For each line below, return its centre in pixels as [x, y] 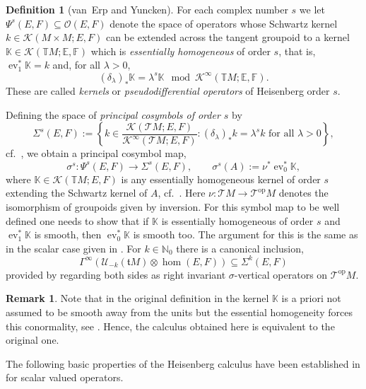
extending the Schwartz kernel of [77, 193]
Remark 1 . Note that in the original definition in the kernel [137, 298]
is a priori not [311, 298]
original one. [33, 340]
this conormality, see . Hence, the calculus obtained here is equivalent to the [170, 326]
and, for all [76, 65]
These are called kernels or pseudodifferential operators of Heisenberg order [168, 90]
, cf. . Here [182, 193]
